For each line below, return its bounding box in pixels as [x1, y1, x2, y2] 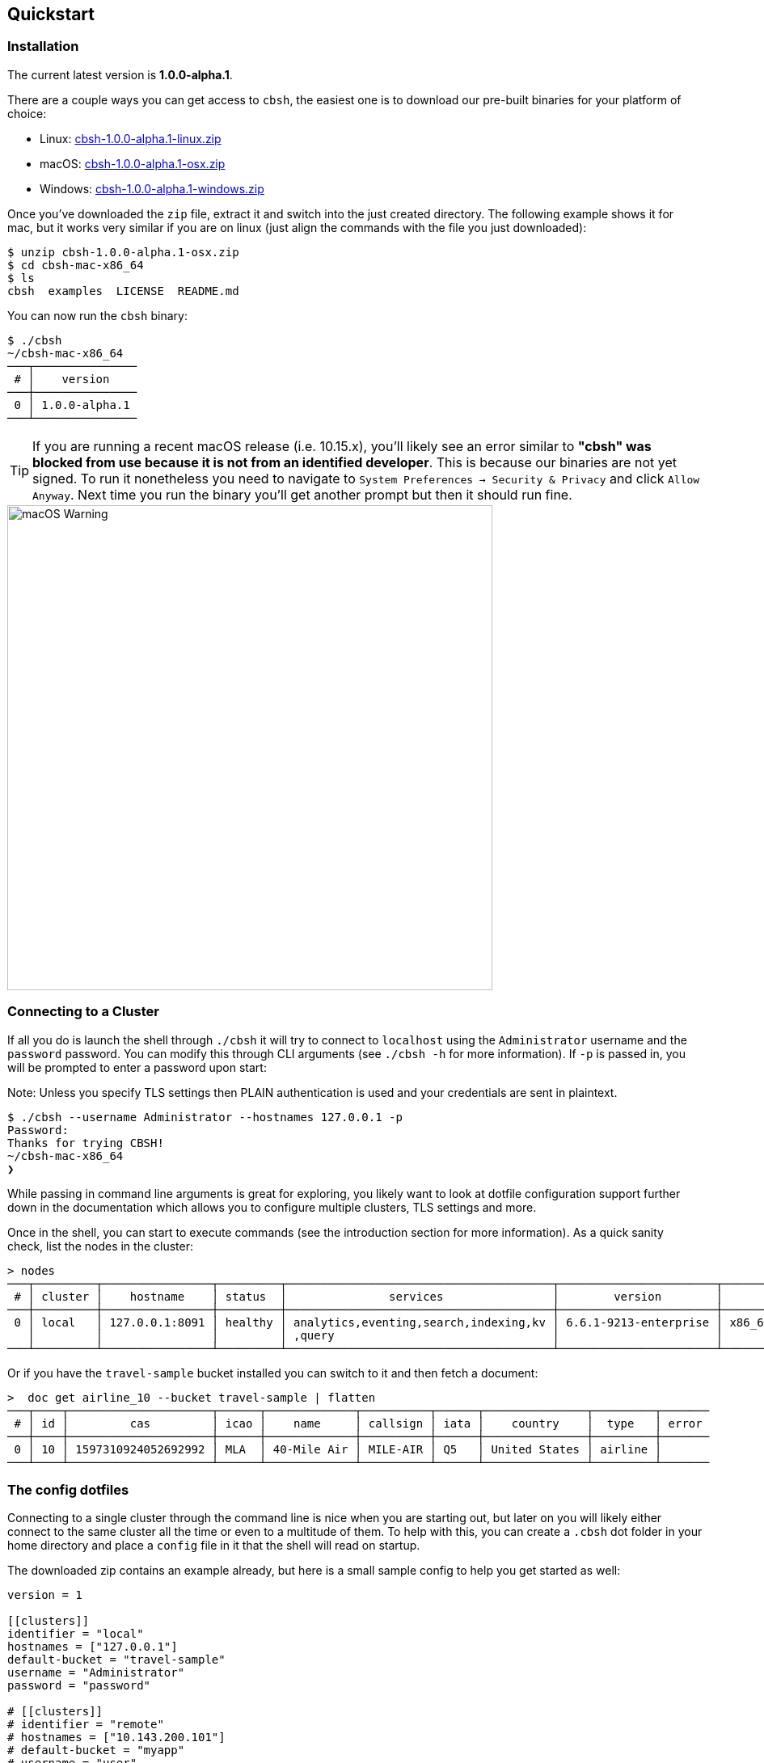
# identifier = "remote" [7, 1718, 164, 1731]
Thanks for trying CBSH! [7, 1136, 164, 1149]
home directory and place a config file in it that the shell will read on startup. [7, 1538, 420, 1553]
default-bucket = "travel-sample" [7, 1653, 226, 1667]
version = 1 [7, 1588, 82, 1602]
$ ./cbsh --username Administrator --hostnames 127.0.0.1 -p [7, 1110, 403, 1124]
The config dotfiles [7, 1481, 129, 1498]
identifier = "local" [7, 1627, 144, 1641]
